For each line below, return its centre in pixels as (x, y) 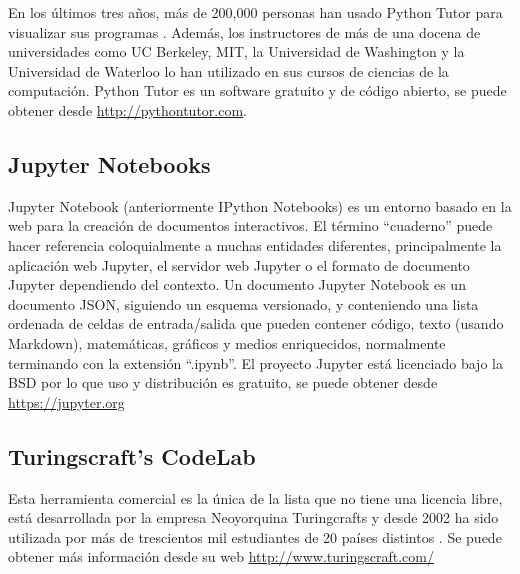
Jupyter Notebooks (109, 163)
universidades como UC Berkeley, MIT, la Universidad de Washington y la (236, 51)
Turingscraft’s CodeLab (132, 455)
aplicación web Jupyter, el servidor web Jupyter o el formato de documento (239, 264)
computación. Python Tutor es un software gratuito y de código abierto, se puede (257, 90)
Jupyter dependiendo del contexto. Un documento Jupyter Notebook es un (237, 284)
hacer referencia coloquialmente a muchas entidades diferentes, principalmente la (255, 244)
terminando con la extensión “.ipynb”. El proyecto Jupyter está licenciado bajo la (255, 362)
